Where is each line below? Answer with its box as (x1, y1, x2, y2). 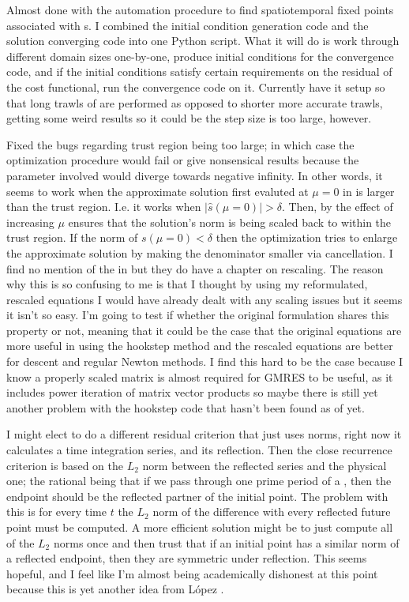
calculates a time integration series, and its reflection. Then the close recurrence (6, 442, 392, 458)
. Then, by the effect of (281, 198, 393, 215)
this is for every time (6, 503, 107, 520)
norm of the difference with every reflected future (152, 503, 391, 520)
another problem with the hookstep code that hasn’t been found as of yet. (6, 399, 365, 416)
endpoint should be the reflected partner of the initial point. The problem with (6, 487, 388, 504)
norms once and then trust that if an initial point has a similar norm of (53, 534, 400, 551)
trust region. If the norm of (6, 229, 138, 246)
